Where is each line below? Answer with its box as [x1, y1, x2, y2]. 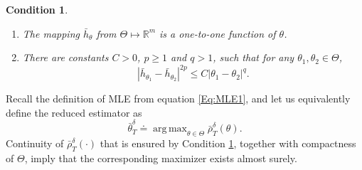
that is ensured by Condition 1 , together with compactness [100, 135, 356, 150]
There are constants [22, 50, 109, 65]
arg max [153, 124, 187, 134]
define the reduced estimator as [6, 105, 142, 119]
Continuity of [6, 135, 64, 150]
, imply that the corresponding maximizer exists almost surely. [24, 150, 297, 165]
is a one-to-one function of [159, 26, 276, 41]
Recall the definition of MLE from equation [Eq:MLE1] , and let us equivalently [6, 91, 351, 106]
